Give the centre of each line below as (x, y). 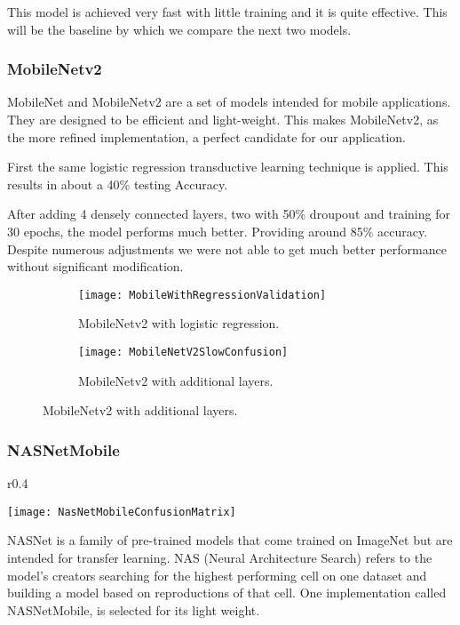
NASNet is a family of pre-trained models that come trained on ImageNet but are (230, 540)
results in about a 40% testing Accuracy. (118, 184)
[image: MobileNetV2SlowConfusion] (183, 352)
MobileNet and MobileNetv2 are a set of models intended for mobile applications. (229, 102)
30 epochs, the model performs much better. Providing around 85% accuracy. (218, 231)
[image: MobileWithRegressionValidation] (202, 295)
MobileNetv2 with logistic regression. (179, 323)
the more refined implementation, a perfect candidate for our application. (207, 136)
